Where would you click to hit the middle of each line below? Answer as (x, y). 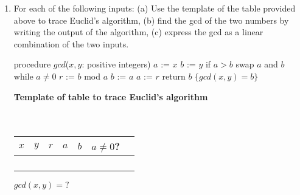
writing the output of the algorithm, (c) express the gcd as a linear (138, 32)
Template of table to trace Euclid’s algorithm (111, 96)
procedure (32, 64)
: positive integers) (116, 64)
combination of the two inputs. (71, 43)
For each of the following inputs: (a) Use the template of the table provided (155, 8)
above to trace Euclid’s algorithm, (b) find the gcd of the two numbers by (151, 20)
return (174, 76)
